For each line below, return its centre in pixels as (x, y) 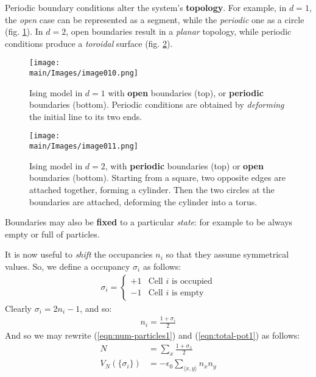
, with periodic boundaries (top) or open (184, 165)
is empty (188, 293)
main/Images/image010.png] (84, 73)
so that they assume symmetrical (227, 254)
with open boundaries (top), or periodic (186, 92)
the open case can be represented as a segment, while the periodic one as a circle (155, 19)
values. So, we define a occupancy (68, 266)
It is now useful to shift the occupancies (79, 254)
